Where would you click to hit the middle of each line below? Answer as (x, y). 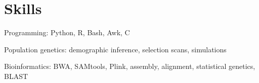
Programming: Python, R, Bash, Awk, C (67, 32)
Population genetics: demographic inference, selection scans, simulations (115, 49)
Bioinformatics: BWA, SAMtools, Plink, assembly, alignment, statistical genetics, (130, 66)
